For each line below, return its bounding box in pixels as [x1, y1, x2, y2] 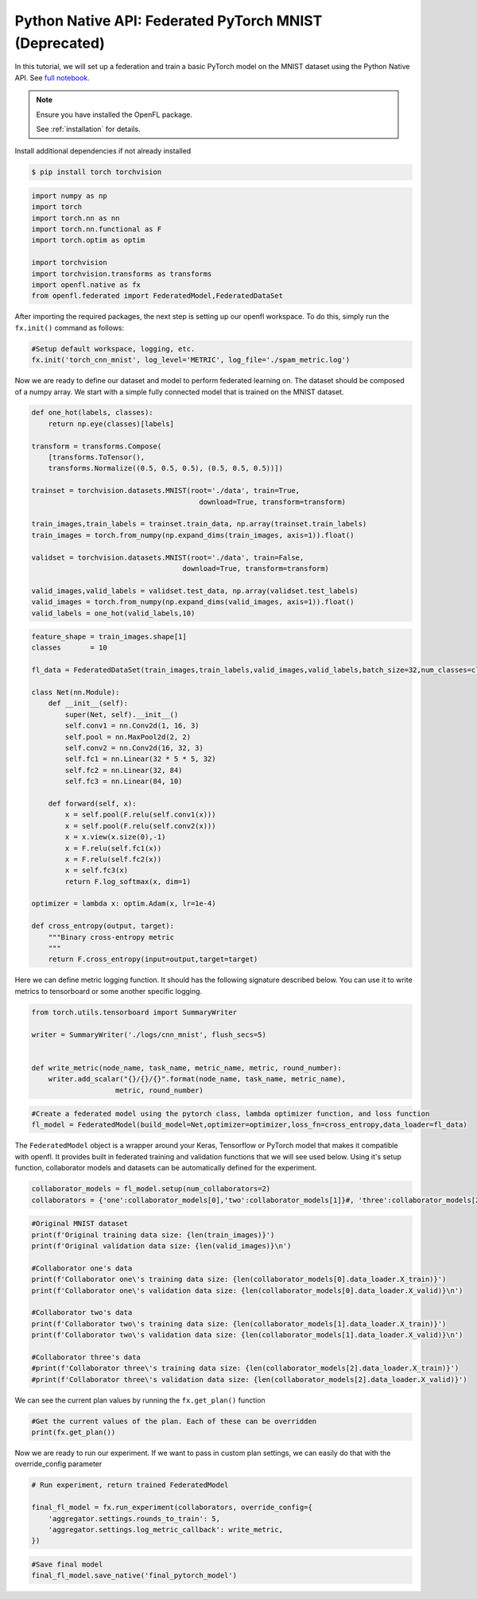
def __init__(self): [48, 699, 129, 708]
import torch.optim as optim [31, 235, 145, 245]
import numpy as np [31, 191, 107, 200]
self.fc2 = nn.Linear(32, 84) [64, 766, 183, 774]
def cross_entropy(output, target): [31, 922, 175, 930]
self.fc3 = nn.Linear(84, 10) [64, 777, 183, 786]
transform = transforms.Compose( [31, 441, 162, 451]
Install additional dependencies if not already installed [14, 146, 192, 156]
